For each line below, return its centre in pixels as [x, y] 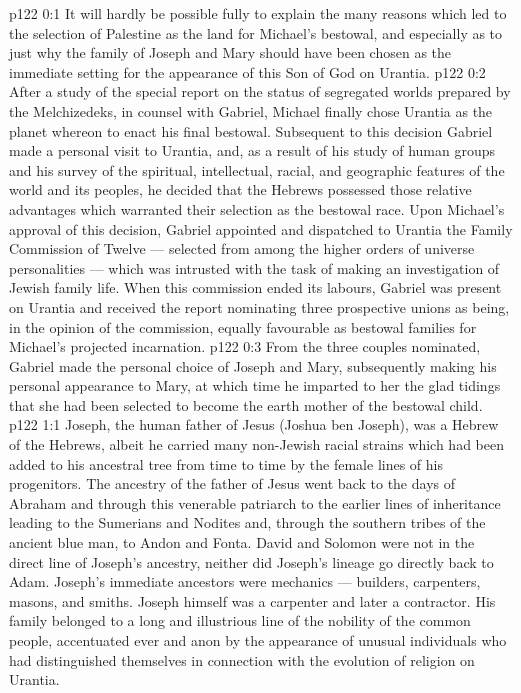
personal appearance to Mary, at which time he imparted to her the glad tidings [255, 385]
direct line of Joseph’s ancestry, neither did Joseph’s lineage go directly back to [251, 561]
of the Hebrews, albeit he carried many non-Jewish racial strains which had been [256, 444]
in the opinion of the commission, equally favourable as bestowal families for [243, 326]
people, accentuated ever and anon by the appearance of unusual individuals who [258, 640]
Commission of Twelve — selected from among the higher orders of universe [242, 248]
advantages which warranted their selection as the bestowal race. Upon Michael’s [257, 208]
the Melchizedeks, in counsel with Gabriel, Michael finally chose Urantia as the [251, 110]
